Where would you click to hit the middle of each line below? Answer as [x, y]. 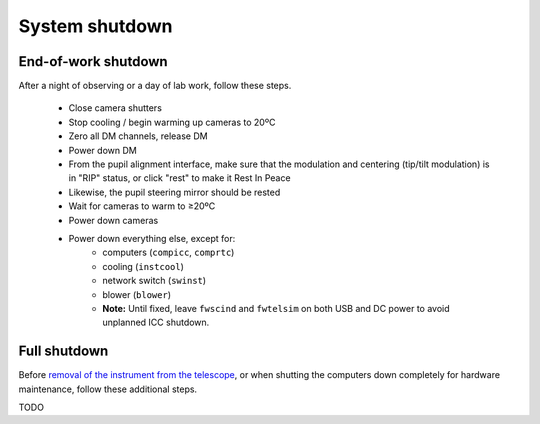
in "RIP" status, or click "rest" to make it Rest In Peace [179, 178]
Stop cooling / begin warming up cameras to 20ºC [172, 122]
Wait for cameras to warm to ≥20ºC [142, 206]
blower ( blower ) [137, 294]
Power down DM [102, 150]
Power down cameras [113, 220]
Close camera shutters [115, 108]
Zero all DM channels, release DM [138, 136]
